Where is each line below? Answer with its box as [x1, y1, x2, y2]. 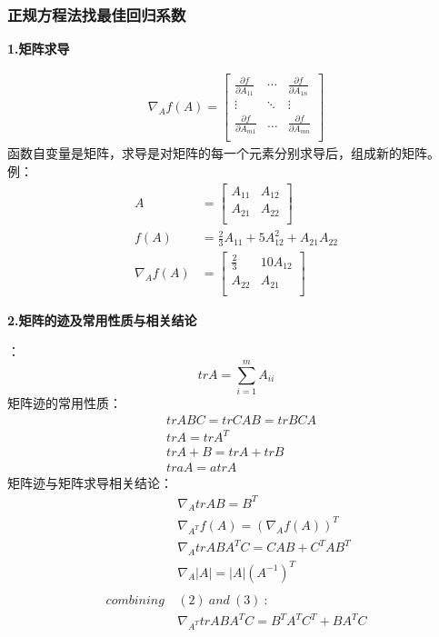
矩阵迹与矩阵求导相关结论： [7, 473, 173, 493]
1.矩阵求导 [7, 39, 70, 58]
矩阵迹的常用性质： [7, 393, 122, 413]
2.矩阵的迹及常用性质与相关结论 [7, 310, 197, 329]
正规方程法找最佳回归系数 [7, 3, 186, 25]
